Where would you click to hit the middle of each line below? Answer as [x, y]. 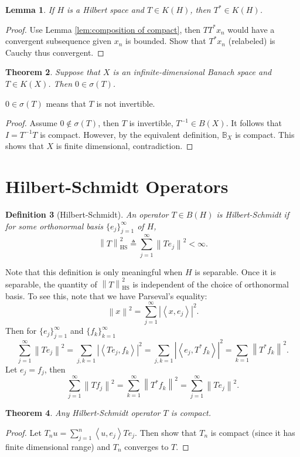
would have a [251, 29]
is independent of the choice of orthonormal [211, 284]
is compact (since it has [253, 433]
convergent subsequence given [59, 41]
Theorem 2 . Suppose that [53, 72]
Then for [21, 331]
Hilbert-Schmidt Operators [117, 186]
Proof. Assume [31, 123]
